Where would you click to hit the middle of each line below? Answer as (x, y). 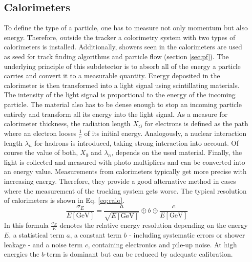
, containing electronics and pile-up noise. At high (162, 244)
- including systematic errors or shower (187, 235)
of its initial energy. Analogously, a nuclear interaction (165, 133)
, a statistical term (37, 235)
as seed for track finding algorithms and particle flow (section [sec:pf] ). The (116, 56)
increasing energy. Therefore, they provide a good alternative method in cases (120, 181)
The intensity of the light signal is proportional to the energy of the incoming (120, 95)
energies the (22, 254)
